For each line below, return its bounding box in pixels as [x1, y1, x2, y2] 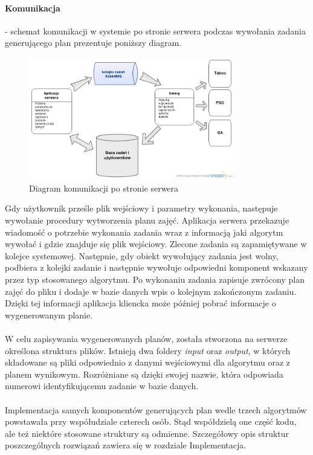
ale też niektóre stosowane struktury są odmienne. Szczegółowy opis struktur [5, 427, 289, 439]
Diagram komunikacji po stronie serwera [29, 181, 179, 194]
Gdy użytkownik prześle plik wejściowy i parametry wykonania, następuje [5, 202, 278, 215]
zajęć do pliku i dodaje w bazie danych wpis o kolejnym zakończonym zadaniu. [5, 285, 297, 297]
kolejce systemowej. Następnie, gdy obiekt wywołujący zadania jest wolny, [5, 249, 279, 262]
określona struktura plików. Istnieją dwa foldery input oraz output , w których [5, 344, 291, 357]
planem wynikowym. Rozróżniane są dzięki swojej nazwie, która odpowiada [5, 367, 283, 380]
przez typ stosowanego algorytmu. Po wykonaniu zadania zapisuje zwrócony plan [5, 273, 305, 286]
